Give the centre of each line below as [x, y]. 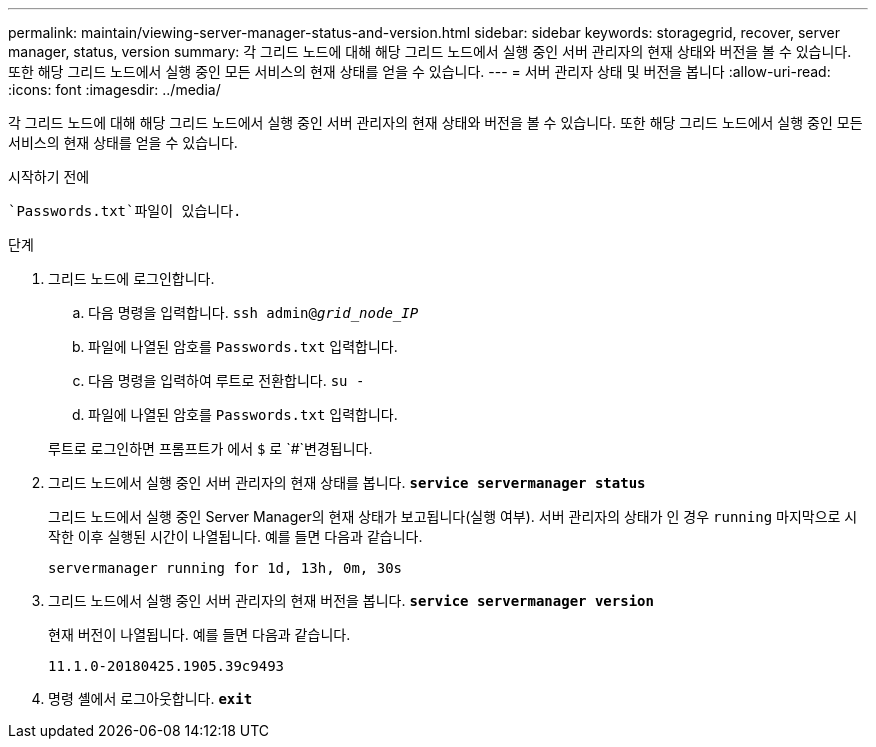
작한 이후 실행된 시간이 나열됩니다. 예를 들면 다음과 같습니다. [235, 536]
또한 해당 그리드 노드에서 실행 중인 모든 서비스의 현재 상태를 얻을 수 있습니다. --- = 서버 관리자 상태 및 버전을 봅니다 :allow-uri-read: [419, 71]
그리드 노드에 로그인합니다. [131, 278]
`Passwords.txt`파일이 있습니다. [125, 211]
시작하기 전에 [49, 176]
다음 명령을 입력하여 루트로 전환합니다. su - [226, 380]
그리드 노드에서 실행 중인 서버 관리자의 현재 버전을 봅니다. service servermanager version [351, 600]
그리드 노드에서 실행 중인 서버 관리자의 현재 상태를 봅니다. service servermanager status [347, 482]
